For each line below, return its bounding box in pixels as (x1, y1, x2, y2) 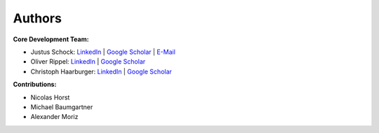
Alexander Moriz (30, 113, 79, 121)
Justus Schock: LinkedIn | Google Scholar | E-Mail (30, 48, 175, 56)
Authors (13, 10, 62, 26)
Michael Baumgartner (30, 102, 93, 111)
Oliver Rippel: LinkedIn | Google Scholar (30, 57, 146, 66)
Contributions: (13, 80, 57, 89)
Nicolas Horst (30, 93, 70, 101)
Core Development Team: (13, 35, 89, 43)
